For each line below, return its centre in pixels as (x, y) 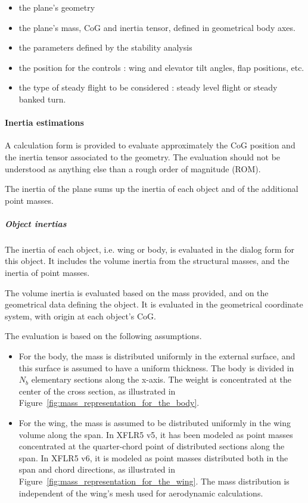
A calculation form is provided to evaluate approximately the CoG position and (150, 145)
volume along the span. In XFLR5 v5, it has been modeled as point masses (156, 434)
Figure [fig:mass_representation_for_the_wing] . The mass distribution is (154, 481)
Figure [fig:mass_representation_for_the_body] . (109, 403)
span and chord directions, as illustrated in (97, 469)
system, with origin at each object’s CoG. (80, 316)
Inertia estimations (44, 122)
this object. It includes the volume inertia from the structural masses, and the (147, 261)
